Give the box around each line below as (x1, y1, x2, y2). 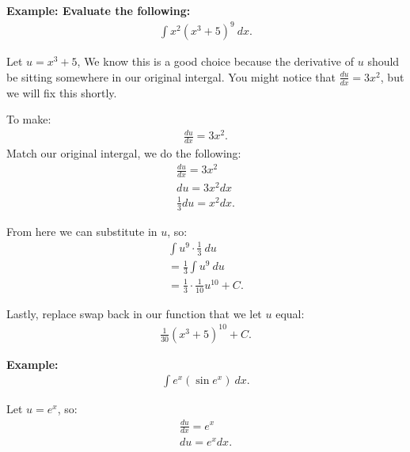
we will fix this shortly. (6, 84, 117, 101)
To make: (6, 111, 51, 127)
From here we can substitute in (6, 222, 158, 239)
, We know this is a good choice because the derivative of (77, 53, 355, 70)
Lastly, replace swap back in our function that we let (6, 305, 262, 321)
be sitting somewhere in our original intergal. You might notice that (6, 68, 336, 85)
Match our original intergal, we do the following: (6, 145, 241, 161)
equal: (275, 305, 305, 321)
